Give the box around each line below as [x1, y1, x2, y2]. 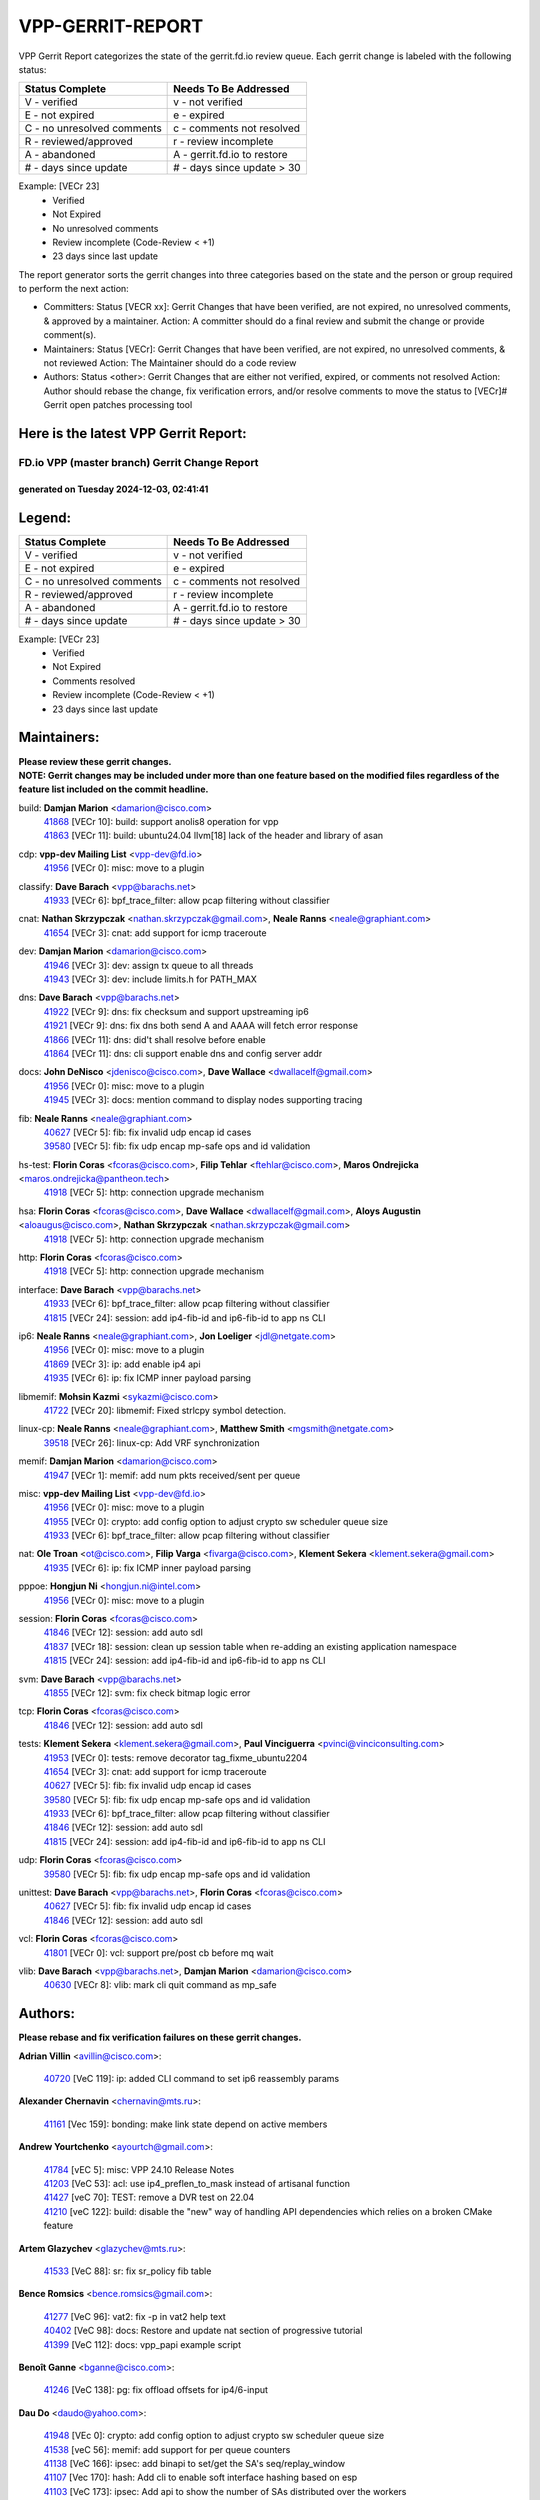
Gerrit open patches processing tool [43, 399, 193, 411]
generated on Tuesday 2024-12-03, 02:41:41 [18, 483, 209, 495]
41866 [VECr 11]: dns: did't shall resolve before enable [43, 1033, 266, 1045]
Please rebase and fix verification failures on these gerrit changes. [18, 2031, 302, 2044]
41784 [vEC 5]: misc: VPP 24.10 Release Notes [43, 2163, 235, 2175]
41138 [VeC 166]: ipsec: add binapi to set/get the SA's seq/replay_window [43, 2457, 346, 2469]
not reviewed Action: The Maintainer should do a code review [43, 357, 297, 369]
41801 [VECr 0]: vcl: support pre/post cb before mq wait [43, 1946, 274, 1959]
